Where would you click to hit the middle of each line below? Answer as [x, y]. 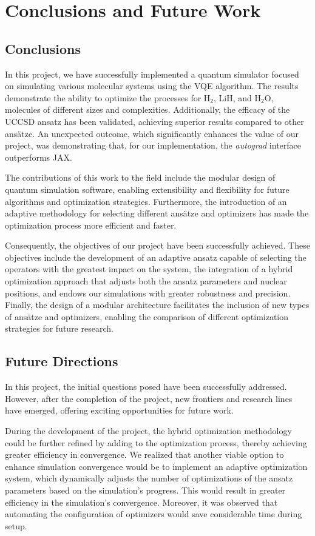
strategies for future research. [59, 328]
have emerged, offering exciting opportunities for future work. [119, 410]
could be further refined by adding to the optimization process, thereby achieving [156, 442]
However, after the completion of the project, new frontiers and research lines [149, 398]
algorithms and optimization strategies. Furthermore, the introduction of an [146, 201]
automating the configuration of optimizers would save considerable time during [154, 514]
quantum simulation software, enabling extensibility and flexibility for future [147, 189]
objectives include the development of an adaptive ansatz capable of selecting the [156, 257]
